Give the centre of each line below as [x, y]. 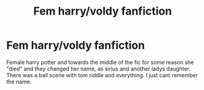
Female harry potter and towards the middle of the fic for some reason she [100, 62]
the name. [19, 81]
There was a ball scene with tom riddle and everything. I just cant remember [102, 75]
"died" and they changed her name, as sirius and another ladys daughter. [98, 69]
